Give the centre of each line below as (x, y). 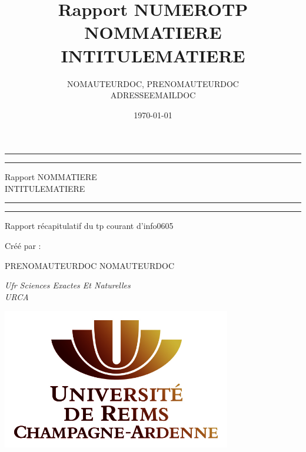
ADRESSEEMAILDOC (153, 95)
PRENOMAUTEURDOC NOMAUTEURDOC (89, 265)
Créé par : (23, 246)
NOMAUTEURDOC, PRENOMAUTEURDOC (153, 83)
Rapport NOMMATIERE (51, 177)
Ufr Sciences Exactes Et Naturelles (68, 285)
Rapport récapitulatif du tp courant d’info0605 (89, 226)
